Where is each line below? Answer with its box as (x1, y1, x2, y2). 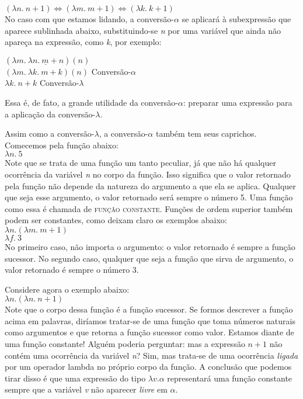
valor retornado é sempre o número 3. (5, 263, 139, 276)
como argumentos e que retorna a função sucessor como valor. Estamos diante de (5, 326, 294, 338)
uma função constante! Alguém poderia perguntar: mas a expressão (5, 338, 245, 350)
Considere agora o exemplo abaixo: (5, 283, 130, 295)
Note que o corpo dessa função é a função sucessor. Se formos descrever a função (5, 303, 293, 315)
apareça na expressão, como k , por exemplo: (5, 36, 162, 48)
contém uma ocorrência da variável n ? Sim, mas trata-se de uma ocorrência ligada (5, 349, 298, 361)
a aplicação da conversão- (5, 107, 96, 120)
